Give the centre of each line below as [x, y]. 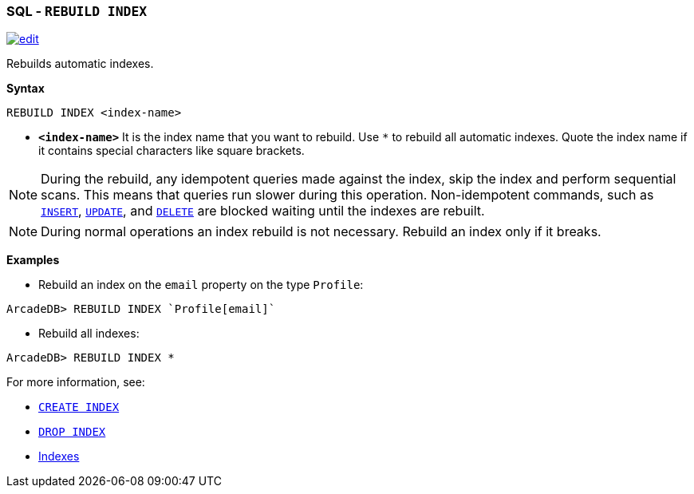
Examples [33, 260]
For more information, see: [76, 382]
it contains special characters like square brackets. [172, 151]
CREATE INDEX [79, 407]
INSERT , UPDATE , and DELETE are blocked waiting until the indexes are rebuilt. [263, 211]
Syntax [26, 89]
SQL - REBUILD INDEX [77, 11]
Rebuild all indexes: [89, 334]
